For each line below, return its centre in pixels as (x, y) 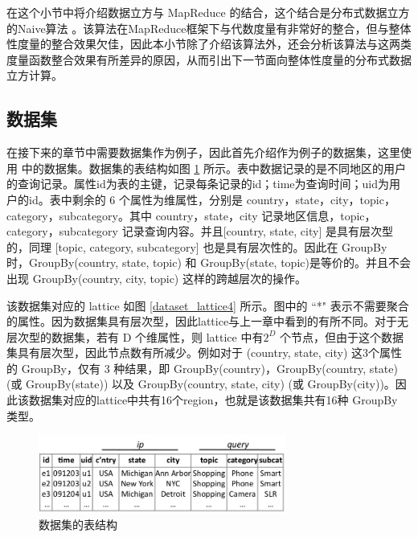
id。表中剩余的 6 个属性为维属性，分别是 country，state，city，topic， (212, 199)
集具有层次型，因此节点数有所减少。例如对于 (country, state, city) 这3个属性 (205, 353)
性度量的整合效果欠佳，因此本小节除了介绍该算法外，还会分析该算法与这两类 (209, 44)
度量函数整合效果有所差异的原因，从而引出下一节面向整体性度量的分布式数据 (209, 59)
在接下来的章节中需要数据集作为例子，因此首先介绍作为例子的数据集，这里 (203, 152)
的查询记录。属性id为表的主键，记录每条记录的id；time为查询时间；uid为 (198, 184)
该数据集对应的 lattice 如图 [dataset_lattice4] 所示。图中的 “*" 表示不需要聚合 (208, 305)
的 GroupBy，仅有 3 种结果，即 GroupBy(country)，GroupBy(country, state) (202, 368)
